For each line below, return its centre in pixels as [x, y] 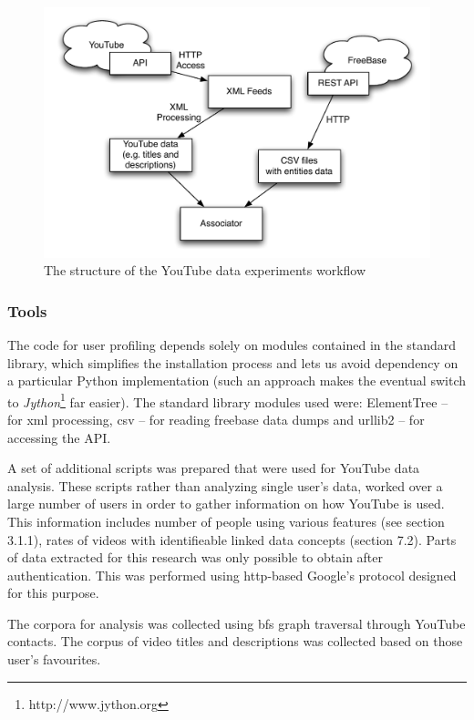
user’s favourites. [54, 659]
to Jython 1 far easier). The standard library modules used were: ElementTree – [228, 400]
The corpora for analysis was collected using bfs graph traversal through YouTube [237, 623]
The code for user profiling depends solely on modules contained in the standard [232, 344]
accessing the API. [59, 437]
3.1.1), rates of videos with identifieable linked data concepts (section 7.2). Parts [232, 539]
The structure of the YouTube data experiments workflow [205, 270]
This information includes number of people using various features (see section [226, 521]
